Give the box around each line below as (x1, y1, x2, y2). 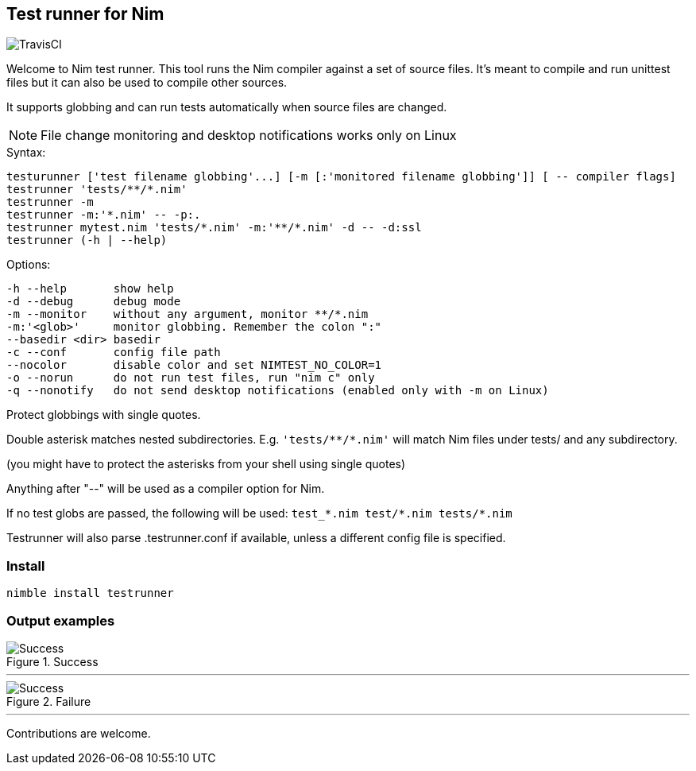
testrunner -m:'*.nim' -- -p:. (6, 208, 201, 222)
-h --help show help (6, 282, 174, 296)
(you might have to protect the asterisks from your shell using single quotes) (6, 457, 406, 471)
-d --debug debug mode (6, 295, 181, 308)
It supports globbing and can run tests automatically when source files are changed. (6, 100, 447, 114)
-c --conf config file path (6, 346, 221, 359)
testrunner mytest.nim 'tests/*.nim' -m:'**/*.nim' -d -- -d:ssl (6, 221, 422, 234)
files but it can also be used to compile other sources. (6, 76, 288, 90)
